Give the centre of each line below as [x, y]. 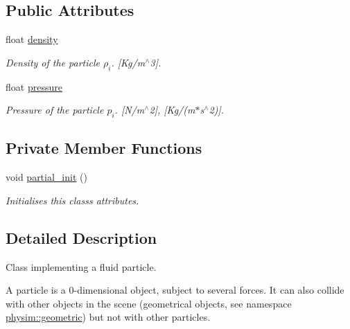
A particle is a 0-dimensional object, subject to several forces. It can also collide [175, 290]
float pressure [34, 86]
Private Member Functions [104, 148]
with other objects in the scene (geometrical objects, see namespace [149, 303]
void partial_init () [46, 177]
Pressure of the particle [55, 110]
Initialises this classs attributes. [72, 200]
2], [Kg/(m [172, 110]
